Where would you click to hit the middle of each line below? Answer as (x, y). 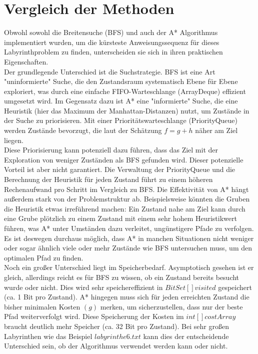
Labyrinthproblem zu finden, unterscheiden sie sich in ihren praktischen (113, 52)
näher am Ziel (216, 130)
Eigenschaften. (26, 61)
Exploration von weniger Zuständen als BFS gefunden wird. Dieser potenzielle (124, 159)
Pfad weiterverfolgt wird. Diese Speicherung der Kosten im (94, 316)
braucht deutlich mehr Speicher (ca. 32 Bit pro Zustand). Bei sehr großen (116, 326)
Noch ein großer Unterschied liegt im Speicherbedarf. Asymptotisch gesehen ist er (129, 267)
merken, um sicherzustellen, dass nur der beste (171, 306)
